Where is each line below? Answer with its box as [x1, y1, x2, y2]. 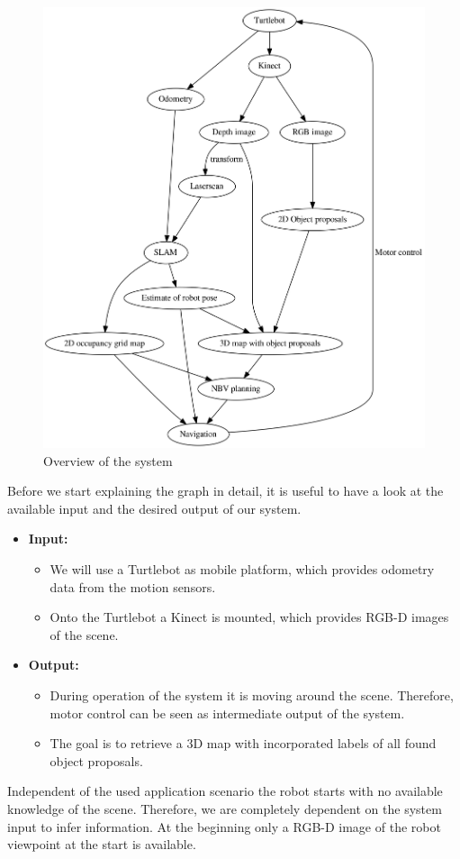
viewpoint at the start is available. [7, 835, 196, 854]
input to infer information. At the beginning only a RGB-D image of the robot [7, 817, 441, 836]
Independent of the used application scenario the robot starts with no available [7, 781, 443, 800]
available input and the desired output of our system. [7, 498, 302, 517]
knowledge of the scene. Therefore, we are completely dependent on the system [7, 799, 442, 818]
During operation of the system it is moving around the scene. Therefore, [50, 685, 454, 704]
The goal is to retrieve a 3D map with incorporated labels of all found [50, 734, 437, 753]
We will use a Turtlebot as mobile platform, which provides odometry [50, 559, 435, 578]
